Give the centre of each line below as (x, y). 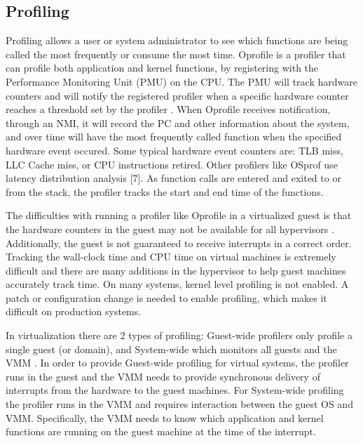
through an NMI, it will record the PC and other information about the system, (178, 123)
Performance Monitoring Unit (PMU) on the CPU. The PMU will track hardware (181, 81)
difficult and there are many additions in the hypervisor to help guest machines (176, 270)
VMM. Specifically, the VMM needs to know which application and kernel (165, 417)
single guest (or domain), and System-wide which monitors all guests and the (171, 349)
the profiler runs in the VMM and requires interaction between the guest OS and (179, 404)
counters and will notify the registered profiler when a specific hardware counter (177, 95)
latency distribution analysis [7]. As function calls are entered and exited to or (173, 178)
